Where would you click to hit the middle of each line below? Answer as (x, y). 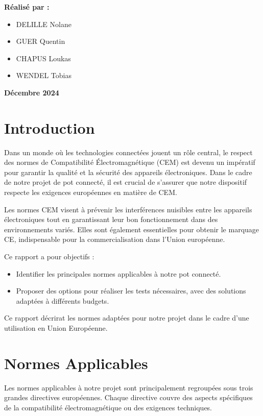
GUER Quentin (41, 41)
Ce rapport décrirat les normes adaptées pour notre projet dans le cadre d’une (127, 318)
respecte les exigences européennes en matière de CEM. (91, 192)
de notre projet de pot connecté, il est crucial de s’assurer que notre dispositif (126, 182)
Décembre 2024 (32, 92)
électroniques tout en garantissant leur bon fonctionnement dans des (111, 219)
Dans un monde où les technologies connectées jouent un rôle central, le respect (128, 152)
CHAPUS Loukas (43, 58)
